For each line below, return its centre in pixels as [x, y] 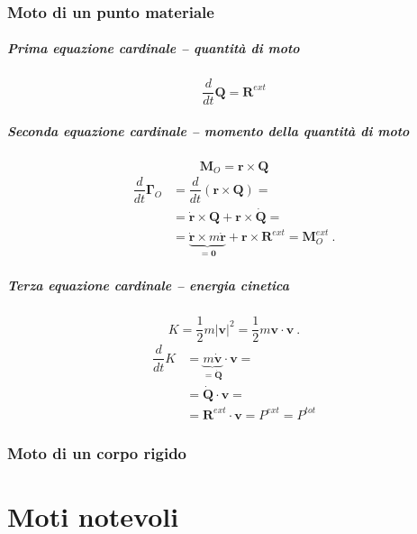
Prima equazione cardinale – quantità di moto [154, 48]
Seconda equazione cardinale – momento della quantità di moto [208, 131]
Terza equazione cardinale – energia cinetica [148, 285]
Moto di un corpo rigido [97, 452]
